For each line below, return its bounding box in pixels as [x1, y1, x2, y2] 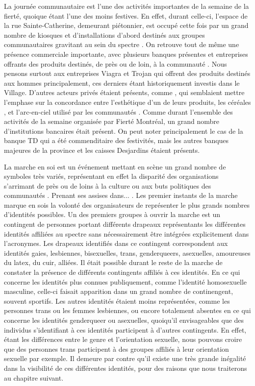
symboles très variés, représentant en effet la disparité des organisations [4, 171, 219, 181]
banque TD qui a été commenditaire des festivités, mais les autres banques [4, 135, 229, 145]
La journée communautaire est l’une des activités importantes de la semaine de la [4, 1, 249, 11]
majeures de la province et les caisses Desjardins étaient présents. [4, 145, 200, 155]
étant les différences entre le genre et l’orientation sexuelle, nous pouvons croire [4, 334, 242, 344]
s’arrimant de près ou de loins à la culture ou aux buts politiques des [4, 180, 211, 191]
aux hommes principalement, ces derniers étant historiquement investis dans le [4, 77, 240, 88]
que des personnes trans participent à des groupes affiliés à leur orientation [4, 343, 229, 354]
